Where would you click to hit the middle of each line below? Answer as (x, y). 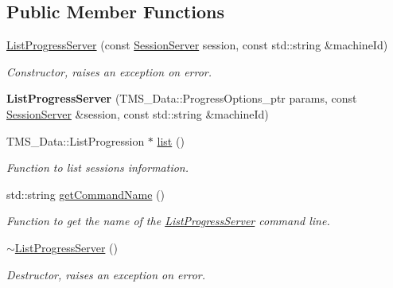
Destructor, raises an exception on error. (106, 274)
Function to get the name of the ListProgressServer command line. (168, 221)
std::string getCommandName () (86, 194)
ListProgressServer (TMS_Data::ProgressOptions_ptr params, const (182, 98)
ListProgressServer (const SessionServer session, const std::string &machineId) (197, 45)
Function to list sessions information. (98, 167)
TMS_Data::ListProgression (76, 140)
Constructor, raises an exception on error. (109, 71)
